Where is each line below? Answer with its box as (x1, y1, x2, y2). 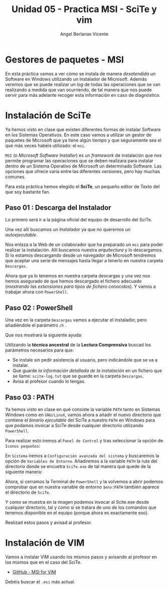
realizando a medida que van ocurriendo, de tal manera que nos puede (5, 87, 152, 93)
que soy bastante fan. (5, 189, 50, 195)
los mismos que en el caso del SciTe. (5, 559, 82, 565)
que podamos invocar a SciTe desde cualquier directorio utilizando (5, 423, 144, 429)
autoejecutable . (5, 232, 38, 238)
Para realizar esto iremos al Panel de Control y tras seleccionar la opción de (5, 438, 163, 444)
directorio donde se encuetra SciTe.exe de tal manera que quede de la (5, 463, 151, 469)
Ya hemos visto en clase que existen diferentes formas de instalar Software (5, 126, 161, 132)
